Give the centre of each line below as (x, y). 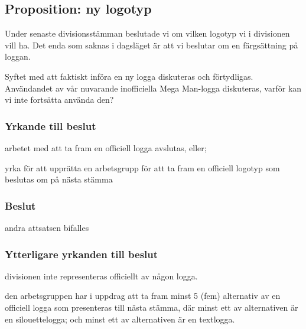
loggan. (18, 56)
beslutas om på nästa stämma (59, 179)
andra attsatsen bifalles (47, 227)
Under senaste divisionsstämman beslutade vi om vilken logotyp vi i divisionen (147, 33)
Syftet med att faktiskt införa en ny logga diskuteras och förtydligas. (129, 76)
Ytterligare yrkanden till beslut (82, 254)
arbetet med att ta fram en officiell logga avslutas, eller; (106, 147)
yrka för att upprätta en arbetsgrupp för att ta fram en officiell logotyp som (142, 167)
